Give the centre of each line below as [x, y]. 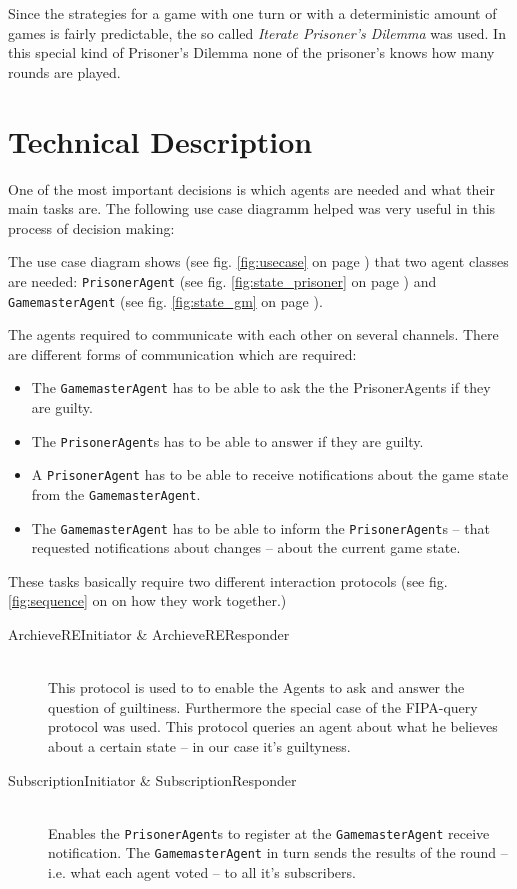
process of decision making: [91, 227]
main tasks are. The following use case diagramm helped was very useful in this [252, 208]
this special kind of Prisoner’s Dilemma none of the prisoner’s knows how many [251, 52]
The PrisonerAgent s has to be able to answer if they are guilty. [227, 440]
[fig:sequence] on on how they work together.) [147, 600]
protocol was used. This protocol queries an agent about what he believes [273, 726]
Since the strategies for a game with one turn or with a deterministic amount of [252, 13]
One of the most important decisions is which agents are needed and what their [251, 188]
